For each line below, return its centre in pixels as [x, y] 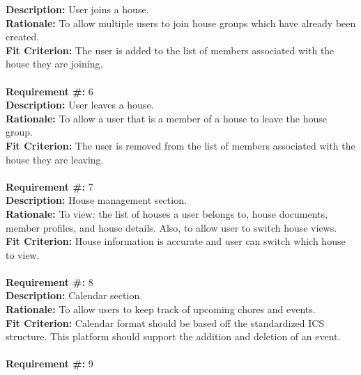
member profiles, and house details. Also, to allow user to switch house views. [171, 227]
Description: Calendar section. [74, 295]
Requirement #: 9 [49, 364]
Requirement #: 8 [49, 281]
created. [23, 37]
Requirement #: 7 [49, 186]
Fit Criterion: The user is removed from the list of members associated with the [180, 145]
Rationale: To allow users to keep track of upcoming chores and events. [161, 309]
